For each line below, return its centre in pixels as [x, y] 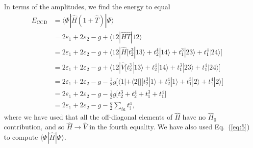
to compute [21, 136]
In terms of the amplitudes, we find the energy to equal [87, 6]
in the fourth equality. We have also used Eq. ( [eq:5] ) [169, 127]
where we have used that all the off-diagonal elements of [88, 117]
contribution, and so [34, 127]
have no [194, 117]
